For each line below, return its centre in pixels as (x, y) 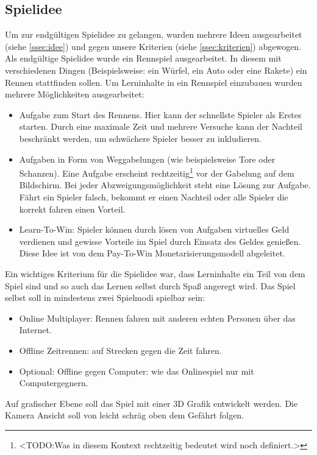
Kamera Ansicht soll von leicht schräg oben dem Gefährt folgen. (125, 415)
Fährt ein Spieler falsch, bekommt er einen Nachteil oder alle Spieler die (154, 196)
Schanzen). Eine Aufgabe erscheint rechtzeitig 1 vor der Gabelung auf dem (157, 172)
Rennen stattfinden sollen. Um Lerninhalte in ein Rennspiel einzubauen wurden (154, 82)
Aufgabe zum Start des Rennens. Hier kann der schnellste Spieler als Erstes (160, 114)
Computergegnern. (54, 383)
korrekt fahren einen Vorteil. (72, 209)
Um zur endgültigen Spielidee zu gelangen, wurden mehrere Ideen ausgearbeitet (154, 34)
